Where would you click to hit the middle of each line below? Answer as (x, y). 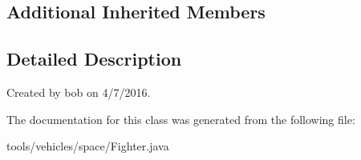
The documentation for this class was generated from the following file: (181, 119)
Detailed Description (94, 59)
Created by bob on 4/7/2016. (79, 92)
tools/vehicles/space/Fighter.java (88, 146)
